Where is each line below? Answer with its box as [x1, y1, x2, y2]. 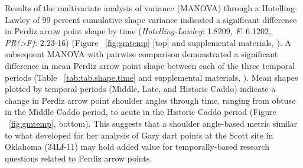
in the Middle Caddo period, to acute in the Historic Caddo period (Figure [5, 106, 276, 118]
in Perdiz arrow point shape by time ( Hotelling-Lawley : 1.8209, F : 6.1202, [5, 25, 271, 37]
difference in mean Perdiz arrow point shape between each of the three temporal [5, 59, 295, 71]
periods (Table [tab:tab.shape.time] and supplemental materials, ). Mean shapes [5, 71, 298, 83]
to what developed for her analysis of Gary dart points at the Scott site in [5, 129, 273, 141]
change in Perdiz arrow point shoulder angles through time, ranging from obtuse [5, 94, 296, 106]
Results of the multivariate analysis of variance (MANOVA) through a [5, 2, 259, 14]
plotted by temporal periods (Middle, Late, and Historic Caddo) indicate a [5, 83, 276, 95]
